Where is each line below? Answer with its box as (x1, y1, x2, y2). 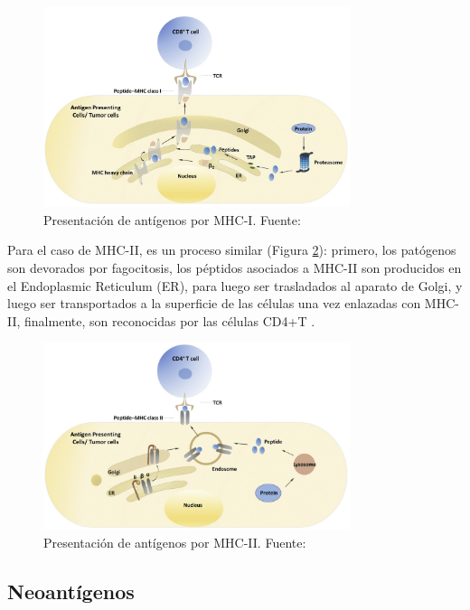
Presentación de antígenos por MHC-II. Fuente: (43, 532, 306, 551)
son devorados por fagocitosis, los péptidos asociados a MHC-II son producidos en (7, 258, 462, 277)
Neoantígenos (7, 577, 135, 605)
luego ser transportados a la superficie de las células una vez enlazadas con (7, 294, 421, 313)
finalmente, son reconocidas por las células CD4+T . (24, 311, 315, 330)
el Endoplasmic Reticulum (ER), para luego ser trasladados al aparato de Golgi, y (7, 276, 463, 295)
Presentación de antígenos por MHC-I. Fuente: (43, 210, 301, 229)
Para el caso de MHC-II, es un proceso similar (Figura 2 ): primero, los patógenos (7, 240, 456, 259)
